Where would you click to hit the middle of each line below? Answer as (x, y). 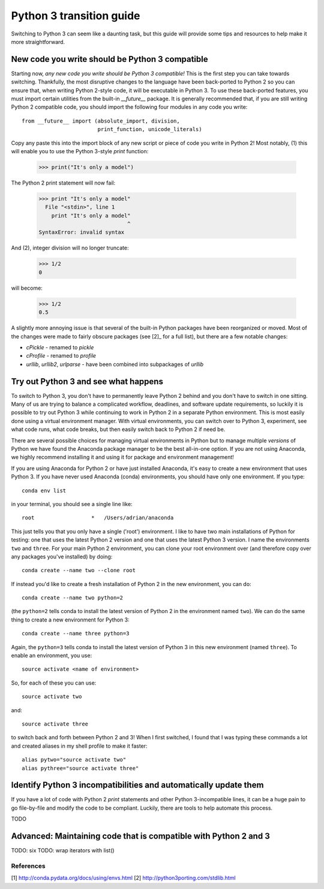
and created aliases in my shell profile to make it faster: (79, 746)
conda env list (44, 490)
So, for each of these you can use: (54, 683)
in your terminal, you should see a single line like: (72, 504)
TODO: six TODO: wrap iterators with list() (63, 851)
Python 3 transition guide (76, 16)
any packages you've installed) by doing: (62, 557)
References (28, 866)
